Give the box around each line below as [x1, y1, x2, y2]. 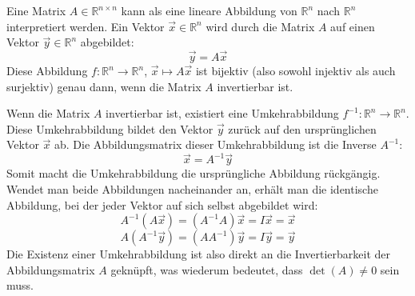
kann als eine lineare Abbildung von [121, 2, 297, 18]
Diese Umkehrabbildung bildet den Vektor [6, 120, 213, 137]
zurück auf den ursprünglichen [228, 120, 377, 137]
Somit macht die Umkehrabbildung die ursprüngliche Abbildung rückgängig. [6, 165, 381, 182]
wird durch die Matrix [206, 18, 315, 34]
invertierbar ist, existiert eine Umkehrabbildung [106, 105, 339, 122]
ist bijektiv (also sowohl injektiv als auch [195, 62, 396, 78]
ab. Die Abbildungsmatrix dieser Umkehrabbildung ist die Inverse [54, 136, 377, 153]
